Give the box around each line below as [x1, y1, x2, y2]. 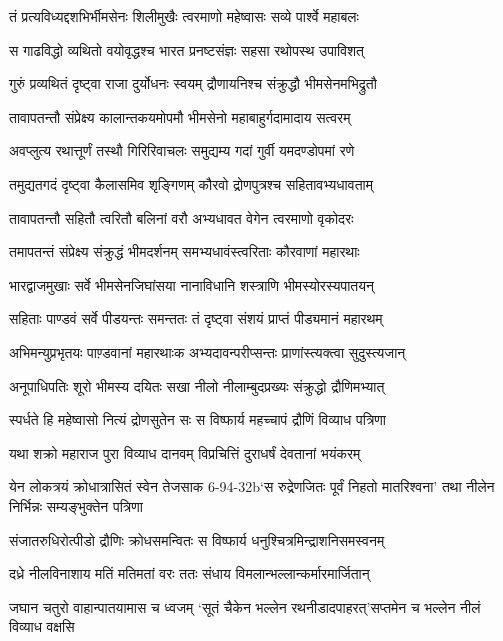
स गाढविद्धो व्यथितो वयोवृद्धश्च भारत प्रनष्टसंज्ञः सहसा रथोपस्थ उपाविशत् [9, 39, 364, 60]
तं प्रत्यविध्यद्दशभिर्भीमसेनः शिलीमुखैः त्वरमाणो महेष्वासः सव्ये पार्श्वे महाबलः [9, 6, 359, 26]
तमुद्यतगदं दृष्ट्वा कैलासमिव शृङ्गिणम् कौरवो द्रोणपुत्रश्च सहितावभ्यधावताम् [9, 173, 373, 194]
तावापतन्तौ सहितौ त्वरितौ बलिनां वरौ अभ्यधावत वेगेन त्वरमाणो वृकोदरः [9, 207, 354, 228]
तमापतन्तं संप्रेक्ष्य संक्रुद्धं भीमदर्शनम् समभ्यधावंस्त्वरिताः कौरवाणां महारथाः [9, 241, 360, 262]
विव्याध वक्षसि [9, 616, 75, 637]
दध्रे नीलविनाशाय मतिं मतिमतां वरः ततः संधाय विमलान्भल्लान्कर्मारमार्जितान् [9, 563, 370, 584]
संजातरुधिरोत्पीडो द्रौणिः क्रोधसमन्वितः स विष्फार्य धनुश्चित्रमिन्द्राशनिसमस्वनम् [9, 529, 385, 550]
